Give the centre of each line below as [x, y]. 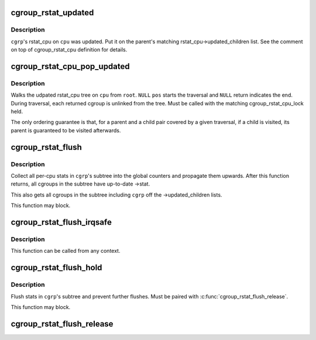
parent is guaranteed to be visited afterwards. [66, 130]
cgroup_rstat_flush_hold [56, 268]
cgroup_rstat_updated [52, 13]
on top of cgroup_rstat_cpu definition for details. [69, 50]
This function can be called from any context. [66, 251]
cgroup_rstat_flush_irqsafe [61, 222]
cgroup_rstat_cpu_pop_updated [70, 66]
